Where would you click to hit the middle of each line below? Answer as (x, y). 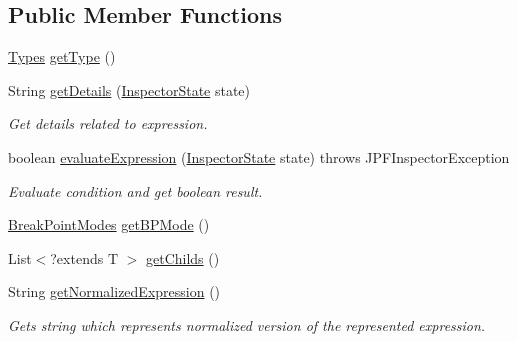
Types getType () (62, 56)
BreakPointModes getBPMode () (109, 224)
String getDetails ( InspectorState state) (129, 89)
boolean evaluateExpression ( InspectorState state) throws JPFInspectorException (259, 156)
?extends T (84, 257)
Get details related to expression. (108, 123)
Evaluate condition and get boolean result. (135, 190)
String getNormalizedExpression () (114, 291)
